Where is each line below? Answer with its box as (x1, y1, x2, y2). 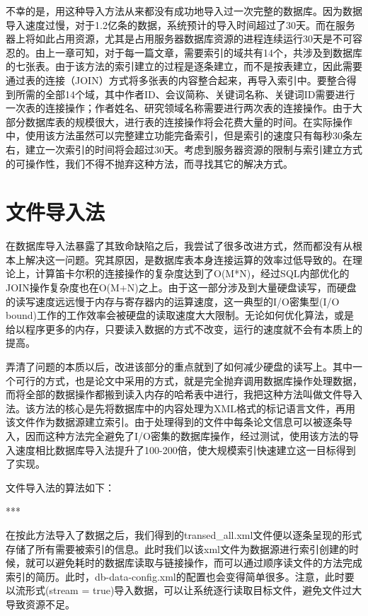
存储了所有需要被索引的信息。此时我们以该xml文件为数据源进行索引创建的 (6, 541, 349, 556)
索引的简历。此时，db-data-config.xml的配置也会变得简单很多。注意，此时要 (6, 569, 355, 583)
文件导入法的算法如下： (6, 480, 115, 494)
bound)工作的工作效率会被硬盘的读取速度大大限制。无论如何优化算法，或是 (6, 308, 354, 322)
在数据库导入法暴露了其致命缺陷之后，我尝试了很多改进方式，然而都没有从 (6, 238, 352, 253)
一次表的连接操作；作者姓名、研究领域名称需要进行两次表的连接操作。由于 (6, 100, 352, 115)
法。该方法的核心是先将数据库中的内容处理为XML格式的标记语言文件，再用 (6, 400, 356, 415)
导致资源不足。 (6, 596, 75, 611)
